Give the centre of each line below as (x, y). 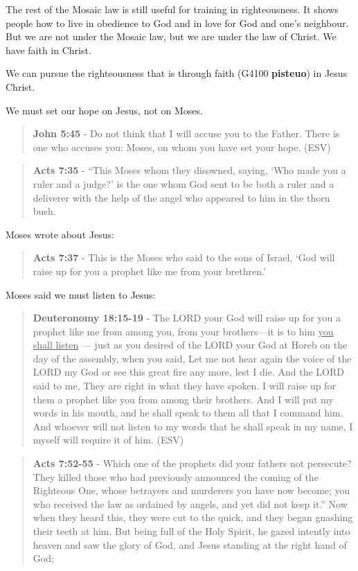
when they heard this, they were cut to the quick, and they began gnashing (193, 517)
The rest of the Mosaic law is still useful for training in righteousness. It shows (172, 9)
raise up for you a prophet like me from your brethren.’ (149, 271)
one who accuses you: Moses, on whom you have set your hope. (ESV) (182, 147)
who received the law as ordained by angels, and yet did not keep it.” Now (190, 503)
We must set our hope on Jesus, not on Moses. (104, 110)
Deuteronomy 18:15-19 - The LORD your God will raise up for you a (187, 318)
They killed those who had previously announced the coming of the (176, 476)
